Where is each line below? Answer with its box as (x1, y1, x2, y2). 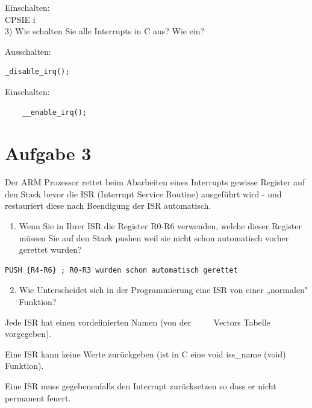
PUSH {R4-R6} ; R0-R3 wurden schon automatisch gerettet (5, 265, 238, 274)
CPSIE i (5, 13, 36, 25)
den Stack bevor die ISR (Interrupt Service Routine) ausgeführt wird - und (5, 187, 282, 200)
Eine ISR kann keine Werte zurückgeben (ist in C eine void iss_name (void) (5, 347, 286, 360)
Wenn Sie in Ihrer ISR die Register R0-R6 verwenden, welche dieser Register (19, 220, 302, 232)
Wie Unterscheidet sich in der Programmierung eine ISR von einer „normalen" (19, 283, 308, 296)
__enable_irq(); (22, 108, 87, 117)
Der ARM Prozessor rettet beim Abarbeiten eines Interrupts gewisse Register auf (5, 176, 305, 188)
